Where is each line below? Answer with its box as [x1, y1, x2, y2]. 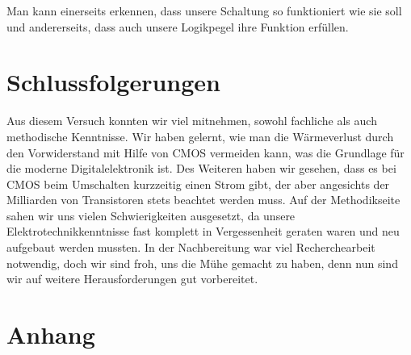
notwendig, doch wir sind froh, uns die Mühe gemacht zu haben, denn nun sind [6, 254, 398, 271]
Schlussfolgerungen [6, 65, 220, 98]
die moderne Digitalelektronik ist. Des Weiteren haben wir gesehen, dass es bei [6, 160, 396, 177]
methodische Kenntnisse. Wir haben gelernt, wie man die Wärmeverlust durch [6, 127, 394, 144]
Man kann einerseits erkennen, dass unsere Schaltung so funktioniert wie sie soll [6, 2, 402, 19]
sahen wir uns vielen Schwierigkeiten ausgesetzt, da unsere [6, 207, 296, 223]
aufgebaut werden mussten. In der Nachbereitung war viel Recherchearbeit [6, 239, 375, 256]
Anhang [6, 318, 95, 351]
